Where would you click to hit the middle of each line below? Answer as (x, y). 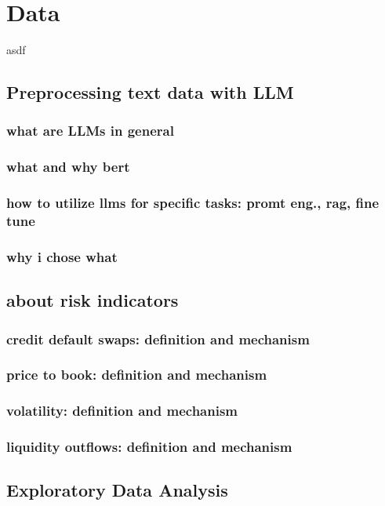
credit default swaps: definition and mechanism (158, 339)
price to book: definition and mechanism (137, 375)
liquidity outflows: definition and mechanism (149, 447)
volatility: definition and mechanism (122, 411)
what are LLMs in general (90, 131)
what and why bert (68, 167)
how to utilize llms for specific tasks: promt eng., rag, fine (193, 203)
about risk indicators (93, 300)
